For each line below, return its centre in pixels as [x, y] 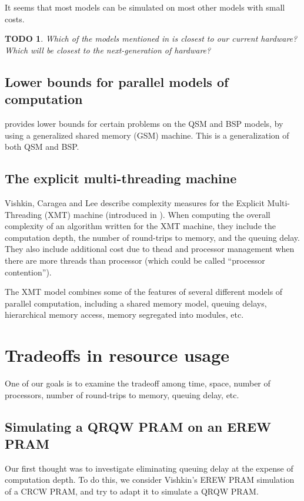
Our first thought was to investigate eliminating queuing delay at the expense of [149, 468]
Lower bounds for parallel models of [117, 81]
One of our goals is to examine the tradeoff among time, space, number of [138, 383]
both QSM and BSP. [42, 147]
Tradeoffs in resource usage [117, 355]
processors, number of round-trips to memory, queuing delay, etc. [122, 394]
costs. [15, 19]
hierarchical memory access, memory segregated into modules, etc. [124, 315]
